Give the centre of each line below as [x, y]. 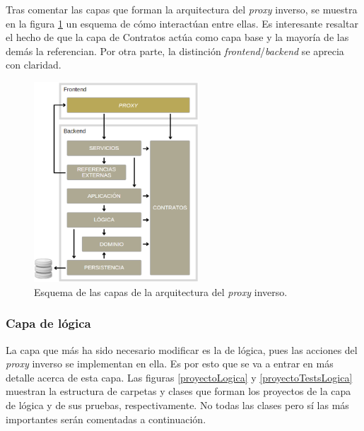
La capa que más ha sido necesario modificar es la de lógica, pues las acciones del [182, 349]
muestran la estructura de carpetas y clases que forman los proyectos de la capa [178, 391]
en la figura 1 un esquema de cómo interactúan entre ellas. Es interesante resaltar [182, 23]
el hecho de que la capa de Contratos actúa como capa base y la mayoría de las [177, 37]
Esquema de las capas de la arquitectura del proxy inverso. [161, 291]
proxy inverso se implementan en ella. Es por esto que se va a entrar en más [170, 364]
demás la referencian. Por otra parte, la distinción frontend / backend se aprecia [175, 51]
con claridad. [34, 65]
